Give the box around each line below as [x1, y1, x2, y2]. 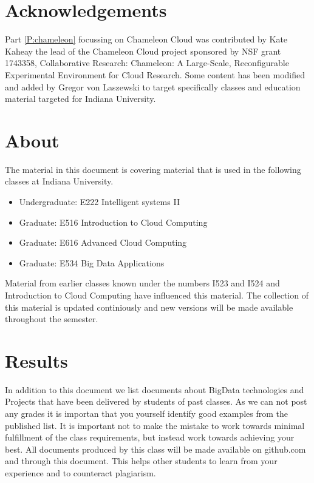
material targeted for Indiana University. [5, 92, 156, 105]
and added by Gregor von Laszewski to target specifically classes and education [5, 80, 301, 93]
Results [5, 348, 68, 373]
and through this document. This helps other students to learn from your [5, 454, 278, 467]
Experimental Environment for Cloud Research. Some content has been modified [5, 68, 305, 81]
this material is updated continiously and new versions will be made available [5, 300, 293, 313]
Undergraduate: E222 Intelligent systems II [19, 195, 180, 208]
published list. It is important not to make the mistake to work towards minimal [5, 419, 305, 431]
